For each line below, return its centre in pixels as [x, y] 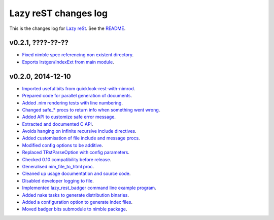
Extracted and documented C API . [58, 124]
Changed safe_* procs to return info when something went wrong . [91, 109]
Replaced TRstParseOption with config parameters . [76, 153]
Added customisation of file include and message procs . [81, 138]
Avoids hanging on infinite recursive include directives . [79, 131]
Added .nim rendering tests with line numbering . [72, 103]
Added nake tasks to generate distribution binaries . [76, 195]
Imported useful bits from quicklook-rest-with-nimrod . [79, 88]
